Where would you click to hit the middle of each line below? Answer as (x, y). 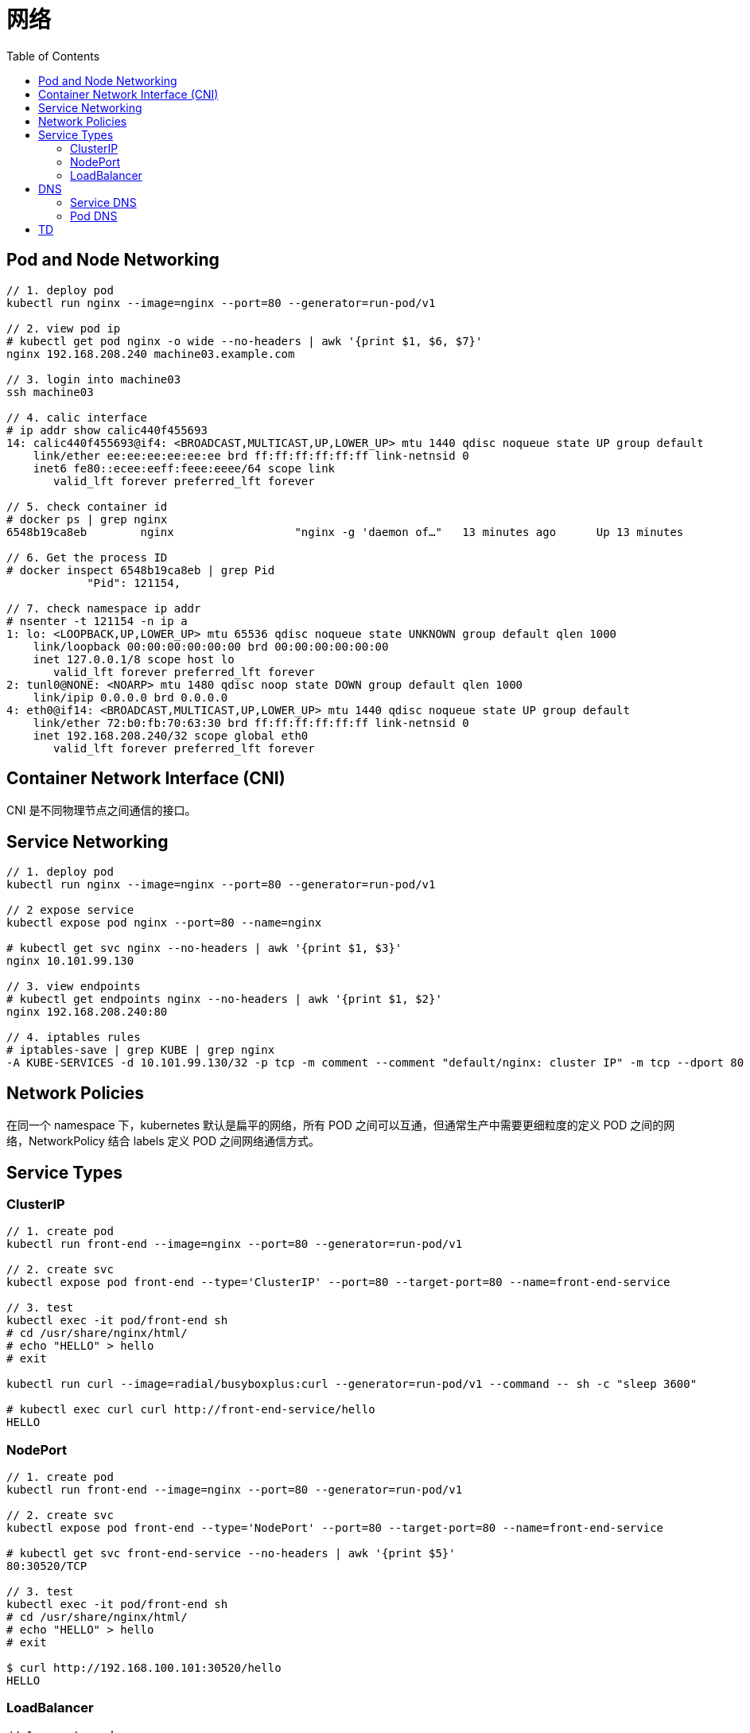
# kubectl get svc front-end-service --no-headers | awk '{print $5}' (231, 1554)
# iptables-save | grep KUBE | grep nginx (141, 1050)
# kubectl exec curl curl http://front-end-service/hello (191, 1410)
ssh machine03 (50, 392)
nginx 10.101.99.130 (70, 961)
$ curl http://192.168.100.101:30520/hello (144, 1668)
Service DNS (103, 202)
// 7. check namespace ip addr (104, 608)
